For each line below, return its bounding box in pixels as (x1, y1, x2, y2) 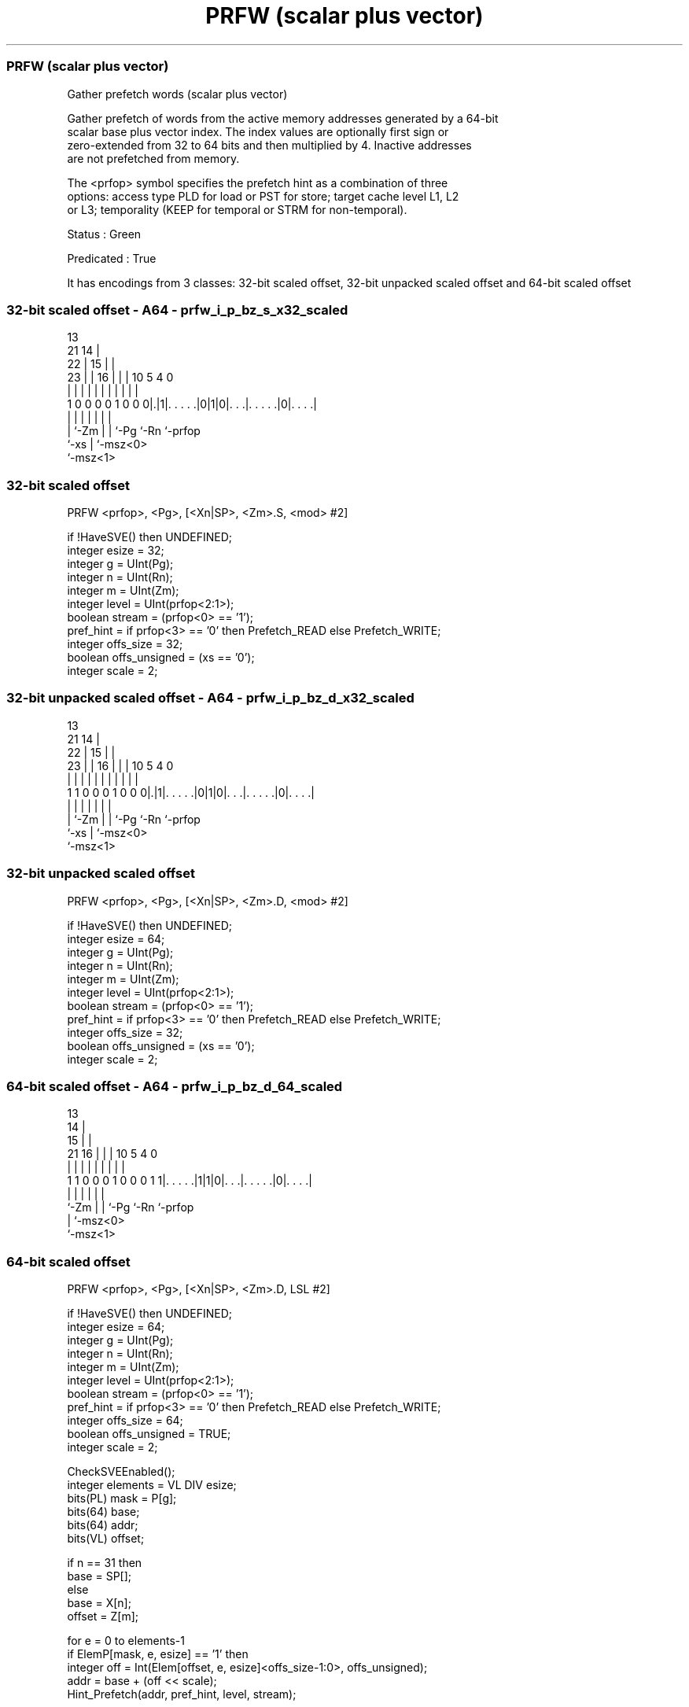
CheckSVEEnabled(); (67, 1465, 175, 1478)
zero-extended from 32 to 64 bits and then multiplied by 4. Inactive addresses (67, 138, 472, 152)
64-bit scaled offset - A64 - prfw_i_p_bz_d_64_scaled (6, 1078, 343, 1094)
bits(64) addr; (67, 1518, 138, 1532)
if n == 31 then (67, 1556, 142, 1569)
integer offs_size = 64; (67, 1414, 183, 1427)
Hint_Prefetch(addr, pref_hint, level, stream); (67, 1687, 297, 1701)
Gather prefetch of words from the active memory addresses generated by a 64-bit (67, 111, 499, 125)
